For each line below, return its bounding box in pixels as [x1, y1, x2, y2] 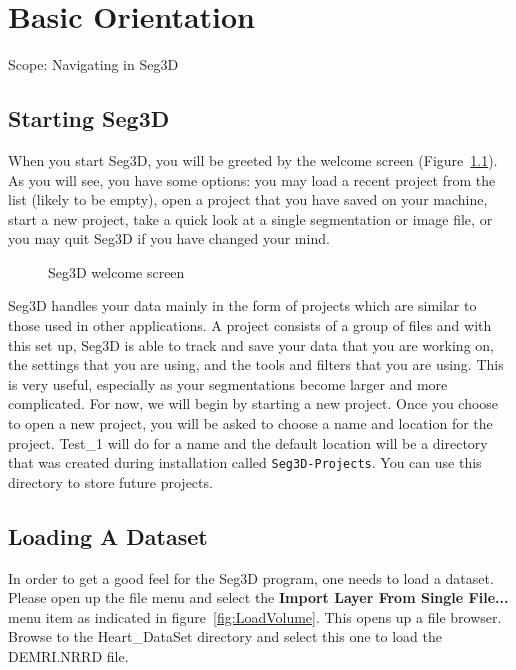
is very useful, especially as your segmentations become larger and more [8, 373, 448, 394]
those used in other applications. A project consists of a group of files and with [8, 315, 492, 336]
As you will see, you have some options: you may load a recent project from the [8, 169, 496, 190]
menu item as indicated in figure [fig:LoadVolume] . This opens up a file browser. [8, 606, 502, 627]
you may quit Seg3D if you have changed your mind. [8, 228, 330, 249]
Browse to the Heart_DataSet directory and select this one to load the [8, 626, 442, 647]
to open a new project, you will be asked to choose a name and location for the [8, 413, 493, 434]
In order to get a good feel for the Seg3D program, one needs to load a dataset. [8, 567, 494, 588]
